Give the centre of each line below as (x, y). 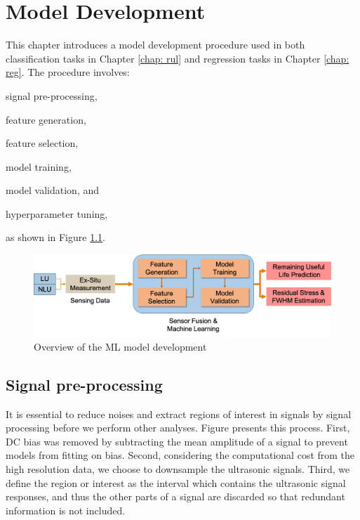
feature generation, (46, 119)
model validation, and (53, 190)
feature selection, (42, 143)
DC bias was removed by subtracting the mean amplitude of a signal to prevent (177, 441)
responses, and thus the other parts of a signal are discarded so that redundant (175, 496)
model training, (39, 166)
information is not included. (66, 510)
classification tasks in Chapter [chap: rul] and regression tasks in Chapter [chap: (178, 58)
